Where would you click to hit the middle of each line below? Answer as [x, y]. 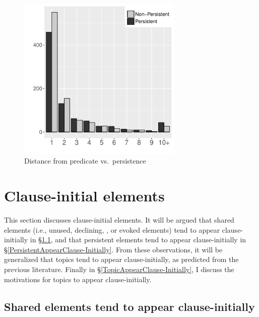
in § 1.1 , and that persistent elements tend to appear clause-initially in [138, 240]
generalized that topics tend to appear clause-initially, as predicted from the [121, 259]
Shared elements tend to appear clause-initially [129, 306]
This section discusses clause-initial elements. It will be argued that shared [119, 220]
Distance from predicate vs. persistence [85, 161]
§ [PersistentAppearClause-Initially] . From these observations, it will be [113, 249]
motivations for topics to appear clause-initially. [78, 279]
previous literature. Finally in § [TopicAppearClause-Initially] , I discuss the [119, 269]
